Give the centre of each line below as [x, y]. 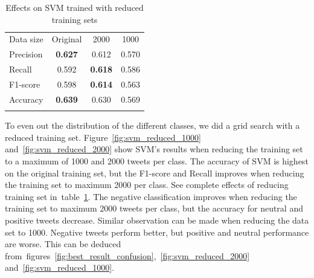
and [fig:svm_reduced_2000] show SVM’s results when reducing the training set [154, 149]
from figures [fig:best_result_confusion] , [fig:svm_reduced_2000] [127, 255]
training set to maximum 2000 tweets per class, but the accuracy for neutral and [154, 208]
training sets [75, 19]
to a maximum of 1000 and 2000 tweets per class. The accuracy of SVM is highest [157, 160]
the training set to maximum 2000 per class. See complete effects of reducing [147, 185]
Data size [26, 39]
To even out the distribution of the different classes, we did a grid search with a [152, 125]
